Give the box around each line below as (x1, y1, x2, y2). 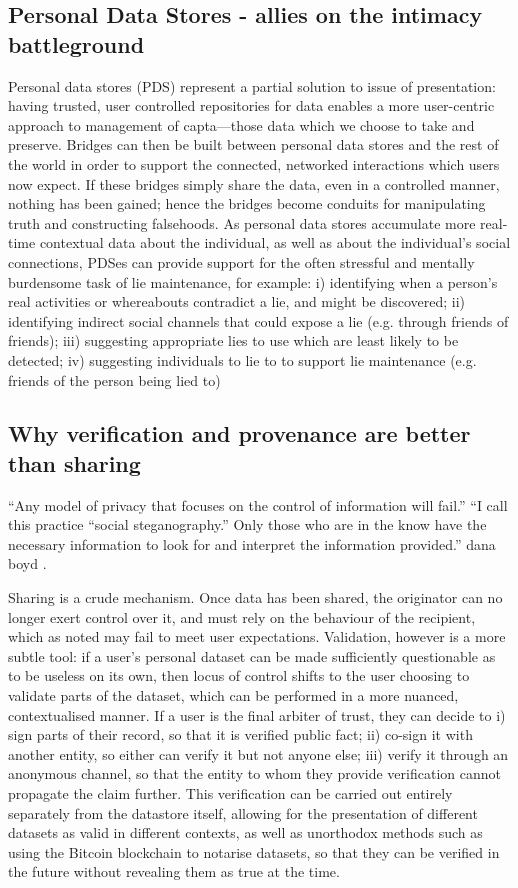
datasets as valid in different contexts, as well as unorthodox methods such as (8, 822, 483, 843)
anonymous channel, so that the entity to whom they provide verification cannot (8, 763, 501, 784)
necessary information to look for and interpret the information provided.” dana (8, 533, 496, 554)
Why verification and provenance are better (8, 418, 471, 449)
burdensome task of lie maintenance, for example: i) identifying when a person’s (8, 271, 498, 292)
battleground (8, 28, 145, 59)
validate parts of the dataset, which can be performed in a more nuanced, (8, 685, 459, 706)
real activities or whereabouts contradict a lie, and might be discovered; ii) (8, 291, 465, 312)
